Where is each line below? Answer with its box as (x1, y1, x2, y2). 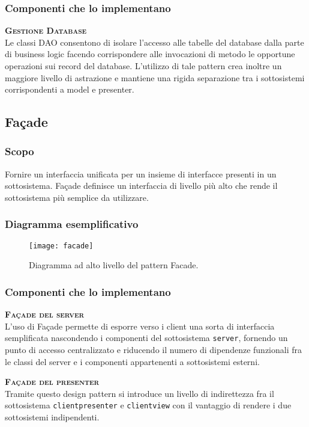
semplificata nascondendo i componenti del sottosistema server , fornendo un (5, 331, 288, 344)
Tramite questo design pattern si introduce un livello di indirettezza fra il (5, 387, 274, 399)
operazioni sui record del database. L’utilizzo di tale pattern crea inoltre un (5, 60, 282, 72)
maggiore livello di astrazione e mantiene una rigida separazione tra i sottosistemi (5, 71, 305, 84)
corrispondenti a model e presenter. (5, 83, 134, 96)
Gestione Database (5, 24, 87, 37)
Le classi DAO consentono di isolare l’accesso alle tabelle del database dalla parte (5, 35, 304, 48)
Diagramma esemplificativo (5, 217, 139, 232)
